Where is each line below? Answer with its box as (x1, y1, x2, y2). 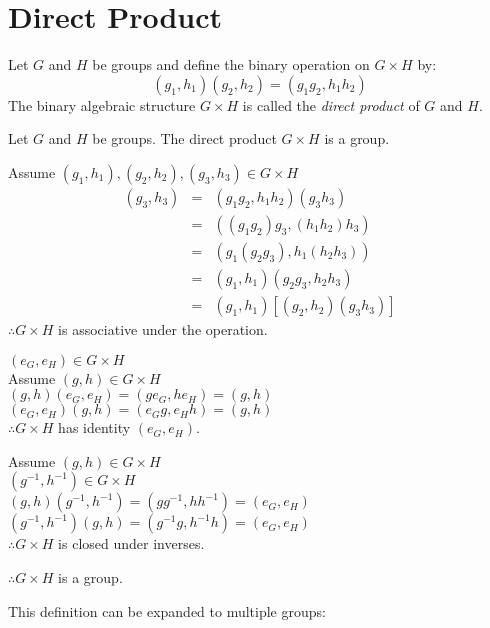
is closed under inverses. (58, 533, 205, 554)
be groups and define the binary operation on (92, 54, 370, 75)
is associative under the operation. (58, 319, 268, 340)
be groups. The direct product (92, 128, 277, 149)
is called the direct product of (242, 94, 420, 115)
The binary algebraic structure (8, 94, 196, 115)
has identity (58, 417, 131, 438)
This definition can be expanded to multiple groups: (8, 600, 326, 621)
